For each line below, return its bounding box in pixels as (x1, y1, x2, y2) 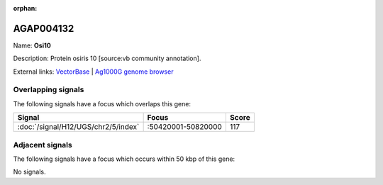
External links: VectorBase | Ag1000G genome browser (13, 67, 174, 76)
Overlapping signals (13, 85, 84, 95)
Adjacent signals (13, 140, 72, 150)
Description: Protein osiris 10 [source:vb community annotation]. (13, 54, 201, 63)
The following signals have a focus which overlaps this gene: (13, 99, 191, 108)
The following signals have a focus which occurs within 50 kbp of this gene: (13, 155, 235, 163)
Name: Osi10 (13, 41, 51, 50)
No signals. (13, 167, 46, 176)
